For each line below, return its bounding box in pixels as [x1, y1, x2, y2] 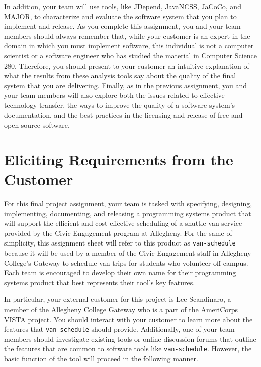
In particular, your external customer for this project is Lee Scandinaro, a [4, 294, 231, 304]
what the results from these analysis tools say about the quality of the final [4, 70, 236, 81]
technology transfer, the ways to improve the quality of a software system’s [4, 99, 235, 110]
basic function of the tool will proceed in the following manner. [4, 353, 198, 364]
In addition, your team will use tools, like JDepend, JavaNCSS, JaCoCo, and [4, 1, 241, 11]
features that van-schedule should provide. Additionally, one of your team [4, 324, 235, 334]
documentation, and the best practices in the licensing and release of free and [4, 109, 243, 120]
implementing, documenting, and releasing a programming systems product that [4, 208, 251, 218]
